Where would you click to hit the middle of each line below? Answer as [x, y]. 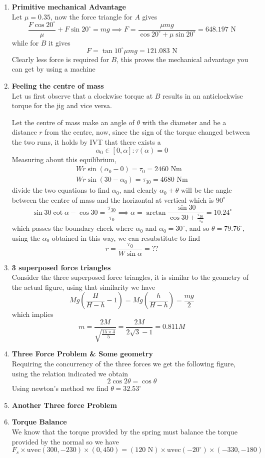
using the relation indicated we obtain [70, 373]
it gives [59, 42]
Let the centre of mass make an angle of [73, 122]
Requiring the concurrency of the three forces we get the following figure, [124, 363]
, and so [197, 228]
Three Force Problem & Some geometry [82, 354]
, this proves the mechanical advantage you [182, 59]
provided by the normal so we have [65, 441]
